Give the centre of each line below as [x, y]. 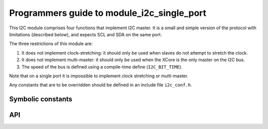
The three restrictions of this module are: [51, 44]
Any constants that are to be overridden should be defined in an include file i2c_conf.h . [100, 85]
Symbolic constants [41, 99]
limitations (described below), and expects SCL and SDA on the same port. [86, 34]
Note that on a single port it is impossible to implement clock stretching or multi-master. [99, 76]
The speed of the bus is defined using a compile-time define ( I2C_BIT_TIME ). [102, 66]
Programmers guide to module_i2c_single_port [108, 13]
